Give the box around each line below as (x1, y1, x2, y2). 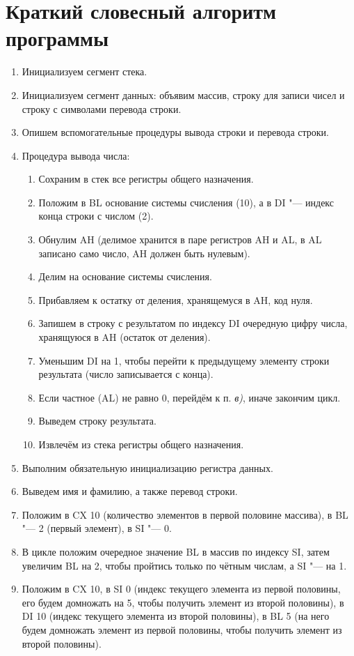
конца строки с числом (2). (38, 208, 154, 223)
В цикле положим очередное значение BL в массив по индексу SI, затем (22, 544, 330, 558)
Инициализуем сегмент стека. (22, 64, 147, 79)
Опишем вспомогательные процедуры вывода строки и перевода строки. (22, 125, 329, 139)
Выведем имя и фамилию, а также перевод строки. (22, 484, 238, 498)
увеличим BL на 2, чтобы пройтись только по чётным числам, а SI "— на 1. (22, 558, 347, 572)
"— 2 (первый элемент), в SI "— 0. (22, 521, 172, 535)
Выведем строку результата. (38, 413, 156, 428)
